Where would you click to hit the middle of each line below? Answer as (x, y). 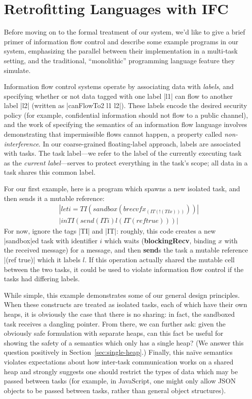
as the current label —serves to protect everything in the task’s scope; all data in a (126, 162)
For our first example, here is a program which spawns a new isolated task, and (122, 189)
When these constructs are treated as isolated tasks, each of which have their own (126, 304)
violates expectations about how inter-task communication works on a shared (119, 362)
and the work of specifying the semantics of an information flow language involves (126, 124)
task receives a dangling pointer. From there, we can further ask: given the (115, 323)
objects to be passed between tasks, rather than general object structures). (115, 390)
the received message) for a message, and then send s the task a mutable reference (126, 250)
